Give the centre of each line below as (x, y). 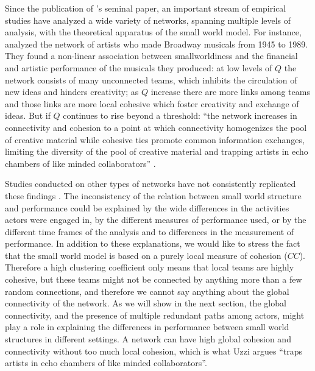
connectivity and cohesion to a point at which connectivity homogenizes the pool (156, 127)
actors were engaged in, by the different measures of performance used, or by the (156, 220)
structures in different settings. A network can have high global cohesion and (148, 339)
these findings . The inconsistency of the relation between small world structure (153, 195)
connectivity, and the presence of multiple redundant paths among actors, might (155, 315)
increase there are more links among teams (230, 92)
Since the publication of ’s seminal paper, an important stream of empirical (146, 8)
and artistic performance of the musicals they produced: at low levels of (139, 67)
